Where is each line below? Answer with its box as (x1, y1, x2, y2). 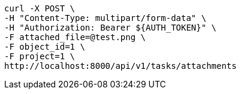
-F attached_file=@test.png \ (4, 32, 146, 42)
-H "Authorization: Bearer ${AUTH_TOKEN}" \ (4, 23, 217, 32)
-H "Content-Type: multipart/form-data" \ (4, 13, 207, 23)
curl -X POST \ (4, 4, 76, 13)
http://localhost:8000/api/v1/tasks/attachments (4, 61, 237, 71)
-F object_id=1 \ (4, 42, 85, 51)
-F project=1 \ (4, 51, 76, 61)
